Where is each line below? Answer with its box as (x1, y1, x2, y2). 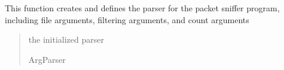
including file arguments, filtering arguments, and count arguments (5, 13, 249, 26)
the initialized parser (28, 33, 104, 46)
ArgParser (28, 53, 66, 65)
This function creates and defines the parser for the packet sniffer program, (5, 2, 280, 14)
